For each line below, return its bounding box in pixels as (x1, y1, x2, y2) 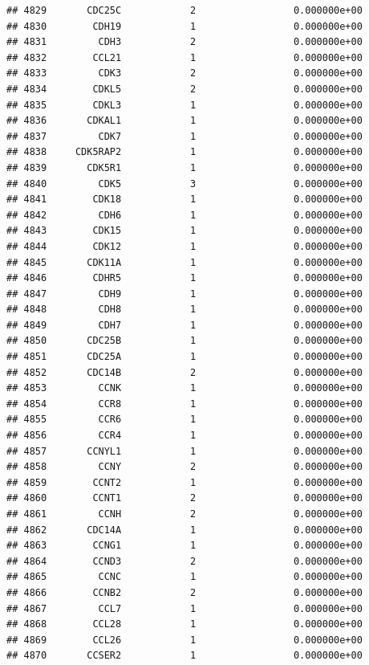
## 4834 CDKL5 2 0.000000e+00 (6, 83, 363, 95)
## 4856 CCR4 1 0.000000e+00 (6, 430, 363, 442)
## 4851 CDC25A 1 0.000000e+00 (6, 351, 363, 363)
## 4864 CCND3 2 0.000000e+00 (6, 555, 363, 567)
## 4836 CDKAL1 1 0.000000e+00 (6, 115, 363, 127)
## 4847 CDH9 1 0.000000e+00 (6, 288, 363, 300)
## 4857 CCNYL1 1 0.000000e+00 (6, 445, 363, 457)
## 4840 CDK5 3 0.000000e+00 (6, 177, 363, 190)
